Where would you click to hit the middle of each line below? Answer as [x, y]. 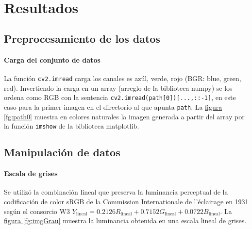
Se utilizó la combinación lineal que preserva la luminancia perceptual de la [116, 192]
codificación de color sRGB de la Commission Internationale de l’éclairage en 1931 [126, 201]
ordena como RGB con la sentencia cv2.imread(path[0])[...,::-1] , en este [120, 97]
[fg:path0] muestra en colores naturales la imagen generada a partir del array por [124, 116]
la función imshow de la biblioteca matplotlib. [72, 126]
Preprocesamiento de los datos [82, 38]
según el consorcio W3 [37, 211]
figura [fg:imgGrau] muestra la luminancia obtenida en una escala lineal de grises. [125, 221]
